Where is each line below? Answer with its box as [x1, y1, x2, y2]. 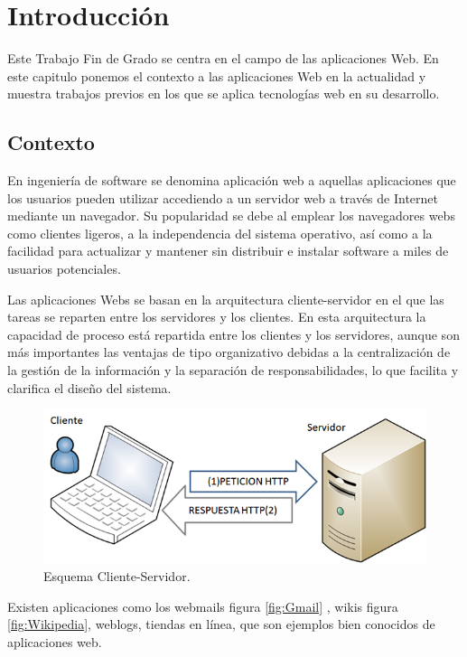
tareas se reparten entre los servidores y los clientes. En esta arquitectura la [7, 307, 426, 326]
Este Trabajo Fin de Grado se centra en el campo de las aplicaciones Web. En [7, 49, 439, 68]
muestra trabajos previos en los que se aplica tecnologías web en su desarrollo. [7, 84, 440, 103]
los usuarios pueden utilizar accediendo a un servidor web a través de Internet [7, 188, 438, 207]
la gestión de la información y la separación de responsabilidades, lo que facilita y [7, 361, 459, 380]
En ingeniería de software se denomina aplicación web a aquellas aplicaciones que [7, 171, 456, 190]
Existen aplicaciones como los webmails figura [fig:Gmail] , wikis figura [7, 596, 398, 615]
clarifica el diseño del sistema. [7, 378, 172, 397]
